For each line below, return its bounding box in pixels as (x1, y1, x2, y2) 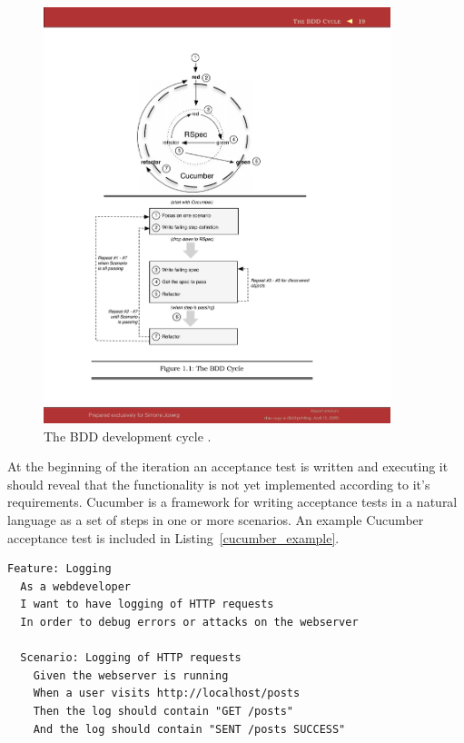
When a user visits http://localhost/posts (33, 687, 301, 700)
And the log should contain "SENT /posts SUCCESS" (33, 722, 346, 736)
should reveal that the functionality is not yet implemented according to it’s (7, 474, 430, 493)
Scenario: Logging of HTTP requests (20, 651, 242, 665)
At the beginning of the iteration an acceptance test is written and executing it (7, 457, 449, 476)
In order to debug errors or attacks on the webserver (20, 616, 359, 629)
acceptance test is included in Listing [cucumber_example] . (7, 528, 340, 547)
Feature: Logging (7, 562, 112, 576)
